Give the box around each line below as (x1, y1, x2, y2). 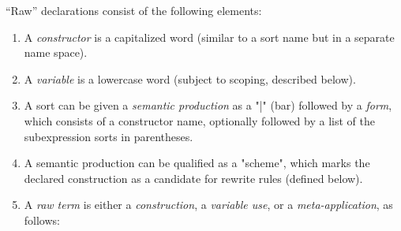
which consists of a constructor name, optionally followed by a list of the (24, 112, 375, 129)
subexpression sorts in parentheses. (24, 128, 193, 144)
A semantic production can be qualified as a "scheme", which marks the (24, 155, 370, 171)
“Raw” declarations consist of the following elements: (6, 2, 262, 18)
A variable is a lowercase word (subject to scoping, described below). (24, 70, 356, 87)
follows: (24, 211, 60, 228)
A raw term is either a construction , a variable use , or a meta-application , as (24, 196, 393, 213)
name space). (24, 44, 88, 61)
